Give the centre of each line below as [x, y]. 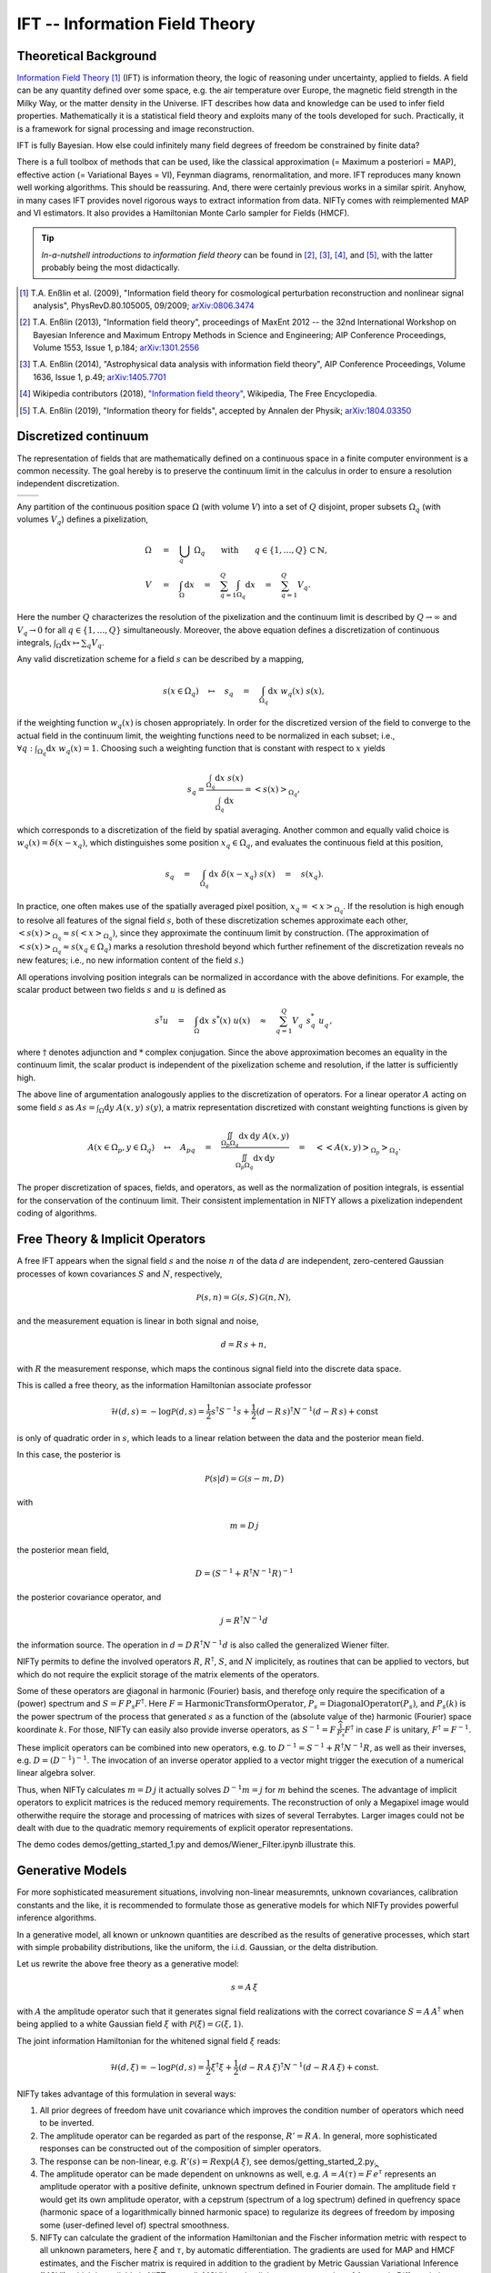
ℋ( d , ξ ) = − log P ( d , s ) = [157, 2067]
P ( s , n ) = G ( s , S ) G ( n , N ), [243, 1297]
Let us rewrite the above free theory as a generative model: [128, 1964]
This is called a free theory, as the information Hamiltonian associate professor [165, 1386]
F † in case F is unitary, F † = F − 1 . [408, 1729]
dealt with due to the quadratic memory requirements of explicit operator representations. [185, 1828]
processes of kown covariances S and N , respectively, [120, 1274]
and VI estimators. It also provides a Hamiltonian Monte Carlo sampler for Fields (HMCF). [183, 213]
